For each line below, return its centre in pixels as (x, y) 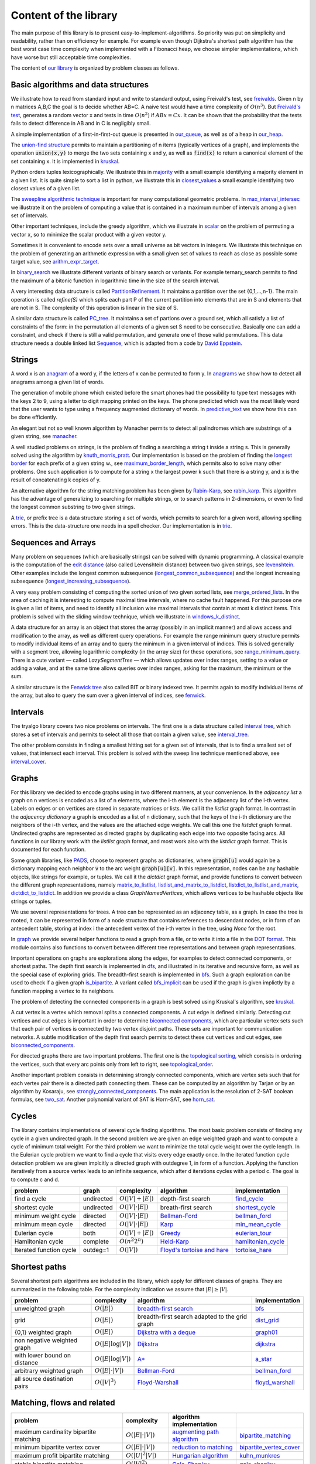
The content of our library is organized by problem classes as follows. (95, 68)
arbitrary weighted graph (49, 1370)
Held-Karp (175, 1241)
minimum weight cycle (45, 1216)
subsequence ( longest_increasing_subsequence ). (71, 581)
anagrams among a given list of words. (58, 382)
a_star (264, 1359)
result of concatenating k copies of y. (56, 480)
